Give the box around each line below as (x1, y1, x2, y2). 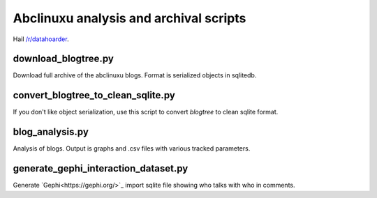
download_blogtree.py (13, 53, 114, 65)
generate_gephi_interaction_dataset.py (13, 162, 188, 174)
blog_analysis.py (13, 126, 89, 138)
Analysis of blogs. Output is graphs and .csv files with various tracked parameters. (13, 144, 251, 153)
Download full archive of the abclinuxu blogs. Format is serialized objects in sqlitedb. (13, 71, 257, 79)
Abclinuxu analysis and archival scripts (13, 10, 246, 26)
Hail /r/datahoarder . (13, 35, 69, 43)
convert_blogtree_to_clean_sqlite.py (13, 89, 176, 101)
